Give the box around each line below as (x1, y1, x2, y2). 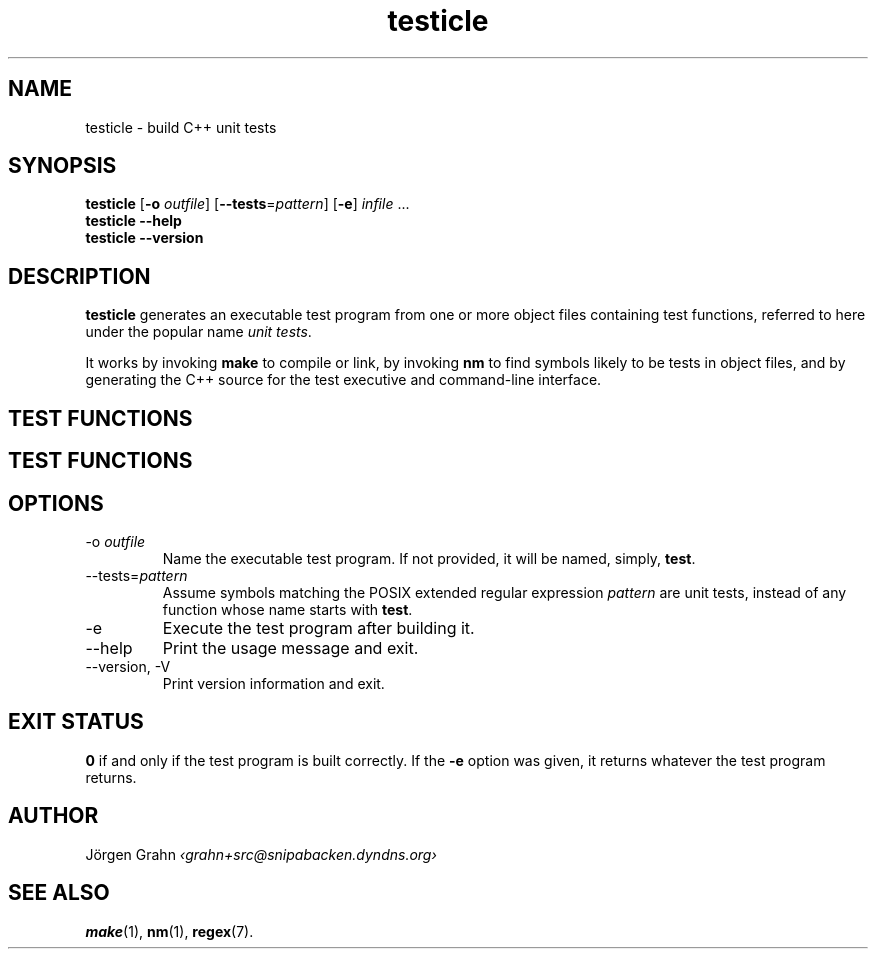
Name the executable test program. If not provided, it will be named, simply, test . (162, 549, 696, 567)
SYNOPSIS (8, 153, 117, 179)
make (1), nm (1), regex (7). (85, 922, 254, 940)
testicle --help (85, 212, 182, 230)
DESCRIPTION (8, 263, 151, 289)
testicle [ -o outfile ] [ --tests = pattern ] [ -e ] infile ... (85, 195, 410, 213)
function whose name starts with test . (162, 600, 413, 618)
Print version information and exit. (162, 674, 385, 692)
